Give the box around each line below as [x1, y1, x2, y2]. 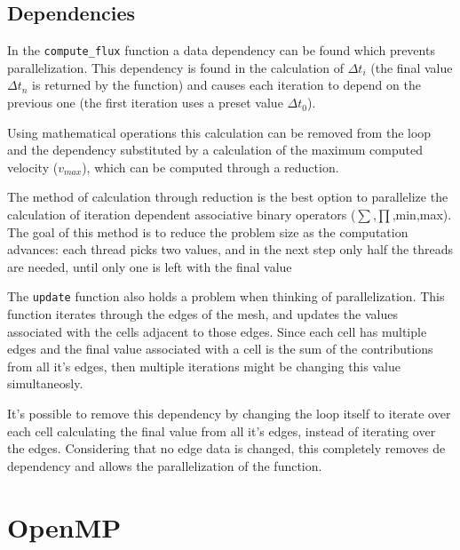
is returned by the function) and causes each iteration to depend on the [32, 76, 421, 94]
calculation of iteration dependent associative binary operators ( [7, 205, 356, 224]
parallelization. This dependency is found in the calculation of [7, 58, 345, 76]
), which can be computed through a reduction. [82, 157, 339, 176]
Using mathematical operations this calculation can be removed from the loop [7, 123, 432, 141]
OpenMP [7, 508, 122, 545]
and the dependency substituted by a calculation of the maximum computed [7, 140, 424, 159]
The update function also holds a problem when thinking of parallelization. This [7, 287, 445, 306]
